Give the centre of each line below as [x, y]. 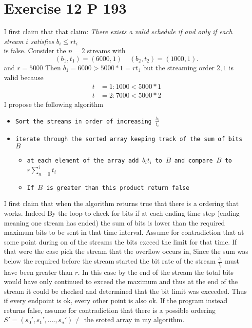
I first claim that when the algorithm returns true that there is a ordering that [121, 203]
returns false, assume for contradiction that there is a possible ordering [110, 310]
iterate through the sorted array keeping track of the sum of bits [129, 139]
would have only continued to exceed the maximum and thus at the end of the [121, 281]
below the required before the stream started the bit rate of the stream [110, 261]
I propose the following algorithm [54, 104]
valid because [24, 77]
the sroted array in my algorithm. [134, 319]
